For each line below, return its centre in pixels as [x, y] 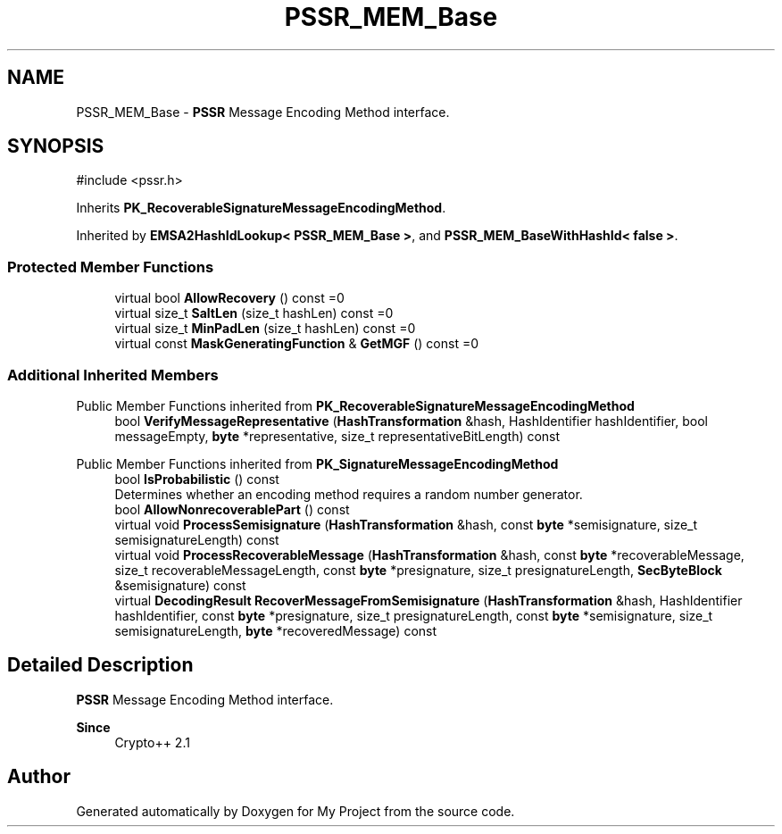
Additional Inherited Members [113, 375]
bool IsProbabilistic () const [197, 479]
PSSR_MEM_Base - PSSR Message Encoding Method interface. [263, 112]
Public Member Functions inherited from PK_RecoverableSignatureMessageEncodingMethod [355, 405]
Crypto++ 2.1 [152, 742]
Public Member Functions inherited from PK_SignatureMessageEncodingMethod [317, 463]
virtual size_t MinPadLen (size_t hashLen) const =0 [265, 329]
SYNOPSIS [56, 146]
